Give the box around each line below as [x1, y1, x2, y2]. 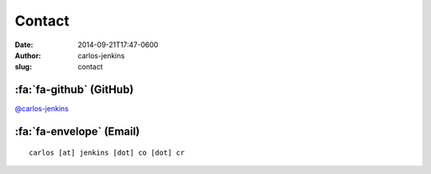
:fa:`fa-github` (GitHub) [14, 83, 134, 97]
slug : [14, 62, 32, 72]
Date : [14, 40, 34, 49]
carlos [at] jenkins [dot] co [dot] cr [29, 148, 185, 157]
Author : [14, 50, 42, 60]
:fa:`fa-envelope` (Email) [14, 125, 140, 139]
